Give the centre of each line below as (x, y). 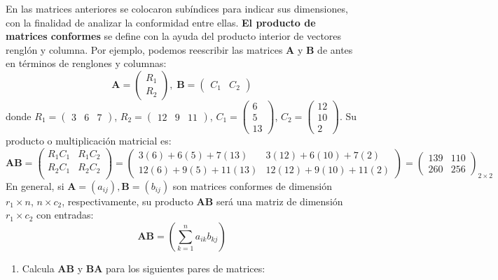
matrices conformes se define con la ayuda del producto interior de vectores (174, 36)
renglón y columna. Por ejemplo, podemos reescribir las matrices (144, 49)
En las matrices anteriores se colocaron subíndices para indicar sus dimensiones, (177, 8)
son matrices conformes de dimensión (252, 185)
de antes (335, 49)
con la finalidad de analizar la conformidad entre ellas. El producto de (161, 22)
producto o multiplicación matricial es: (89, 141)
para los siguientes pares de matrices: (185, 268)
